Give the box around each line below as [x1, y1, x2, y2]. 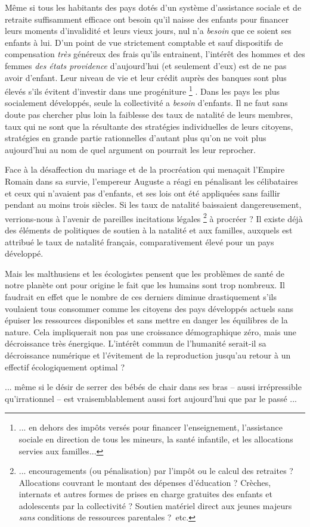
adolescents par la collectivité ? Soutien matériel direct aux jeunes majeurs [18, 499, 292, 512]
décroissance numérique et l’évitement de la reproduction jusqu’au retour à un [5, 348, 291, 361]
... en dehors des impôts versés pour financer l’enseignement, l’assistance [18, 421, 283, 434]
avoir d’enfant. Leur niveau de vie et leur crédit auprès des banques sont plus [5, 71, 287, 83]
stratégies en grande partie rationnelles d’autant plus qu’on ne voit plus [5, 132, 266, 144]
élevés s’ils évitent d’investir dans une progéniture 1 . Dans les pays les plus [5, 83, 280, 97]
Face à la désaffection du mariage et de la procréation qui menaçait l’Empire [5, 163, 285, 176]
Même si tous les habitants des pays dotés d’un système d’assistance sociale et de [5, 1, 302, 13]
